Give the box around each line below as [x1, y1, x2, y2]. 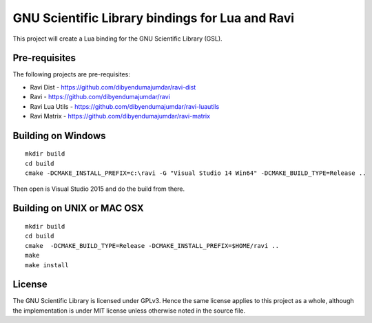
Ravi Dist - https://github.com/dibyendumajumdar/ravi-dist [30, 83, 196, 91]
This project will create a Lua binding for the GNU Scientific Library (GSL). [12, 34, 223, 43]
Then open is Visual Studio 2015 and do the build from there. [12, 185, 185, 193]
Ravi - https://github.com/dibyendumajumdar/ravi [30, 93, 170, 101]
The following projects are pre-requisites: [12, 70, 130, 79]
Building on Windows [12, 129, 106, 141]
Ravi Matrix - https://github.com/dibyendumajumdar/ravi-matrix [30, 112, 210, 121]
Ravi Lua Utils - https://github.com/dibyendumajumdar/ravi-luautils [30, 102, 220, 110]
